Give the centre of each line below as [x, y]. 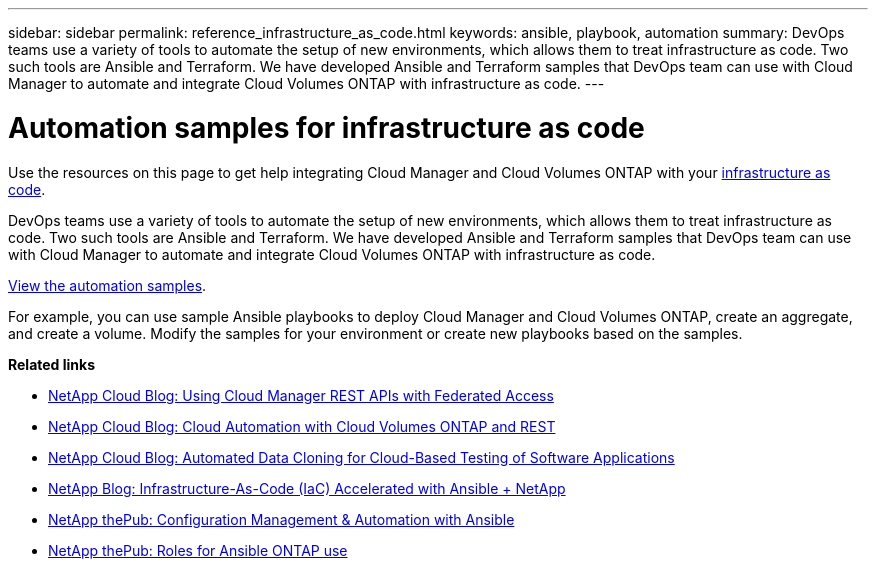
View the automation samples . [107, 285]
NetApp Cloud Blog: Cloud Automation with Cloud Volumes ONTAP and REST [302, 426]
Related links [52, 364]
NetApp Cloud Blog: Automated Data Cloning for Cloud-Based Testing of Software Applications [361, 457]
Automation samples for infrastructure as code [326, 127]
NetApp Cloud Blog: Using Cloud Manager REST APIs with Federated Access [301, 395]
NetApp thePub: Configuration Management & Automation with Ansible [281, 519]
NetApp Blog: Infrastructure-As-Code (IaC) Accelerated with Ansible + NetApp [307, 488]
